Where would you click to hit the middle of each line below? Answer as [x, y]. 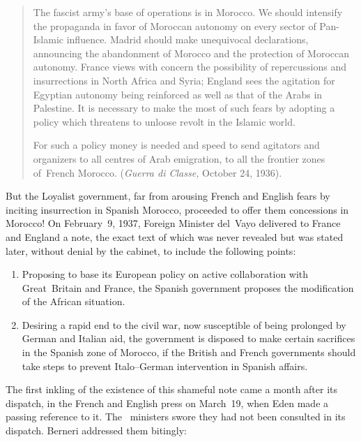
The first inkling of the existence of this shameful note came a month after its [172, 389]
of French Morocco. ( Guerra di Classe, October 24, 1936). [158, 172]
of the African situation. [74, 301]
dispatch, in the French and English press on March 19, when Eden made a [167, 403]
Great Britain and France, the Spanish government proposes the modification [188, 287]
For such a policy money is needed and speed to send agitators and [176, 145]
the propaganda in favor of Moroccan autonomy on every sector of [175, 25]
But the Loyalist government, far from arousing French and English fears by [168, 196]
